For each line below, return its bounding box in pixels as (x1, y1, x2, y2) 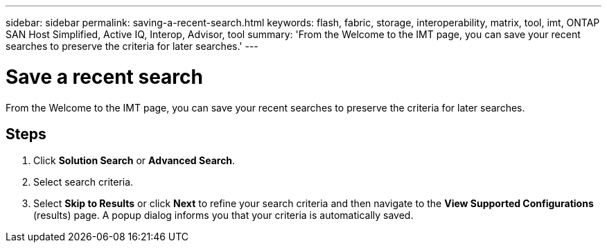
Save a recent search (6, 64, 203, 89)
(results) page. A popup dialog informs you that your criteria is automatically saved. (33, 209, 414, 222)
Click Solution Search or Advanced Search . (33, 154, 236, 167)
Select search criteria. (33, 176, 134, 188)
